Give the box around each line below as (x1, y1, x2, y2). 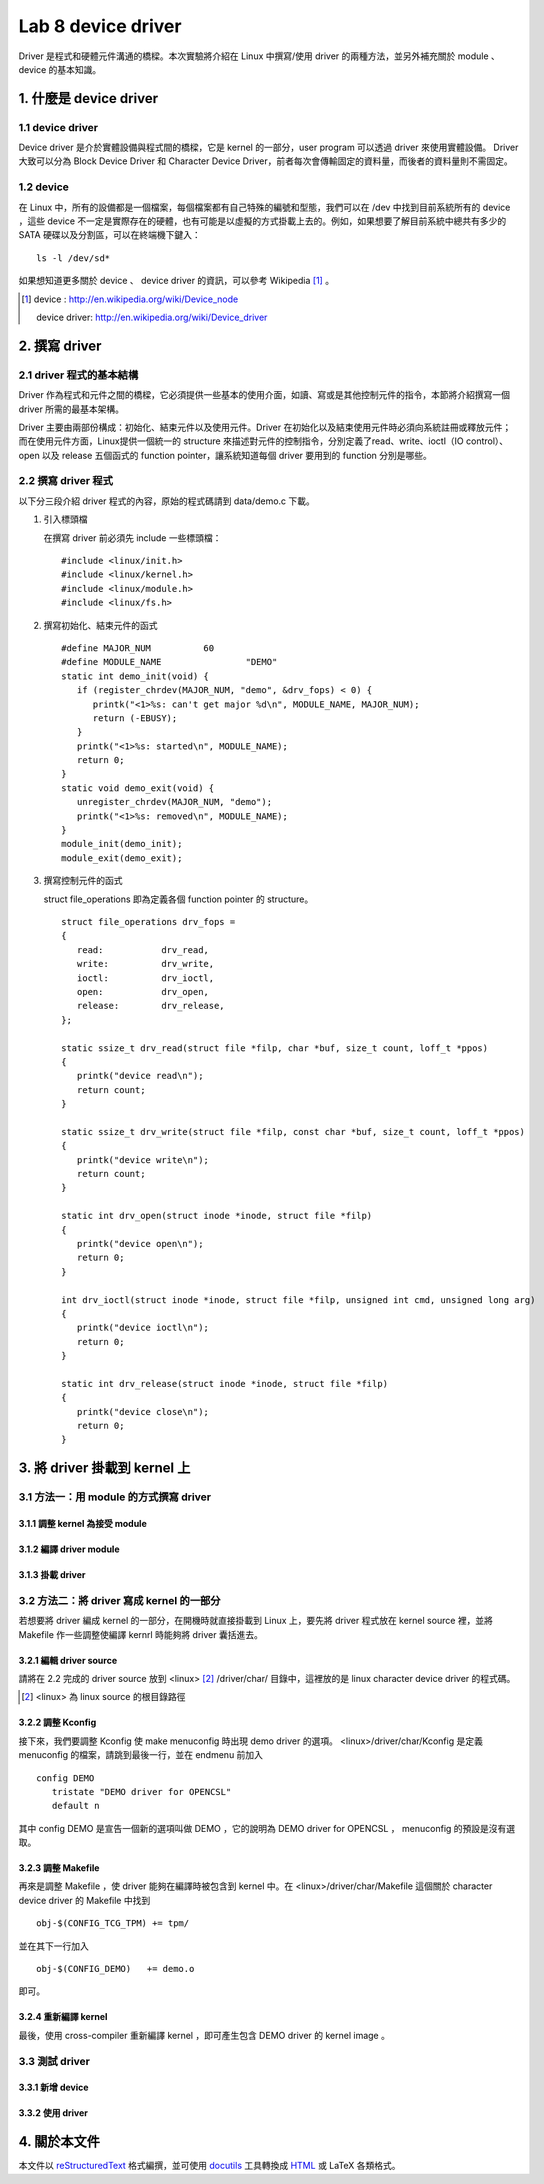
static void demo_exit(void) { (61, 782, 215, 794)
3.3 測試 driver (18, 2054, 90, 2068)
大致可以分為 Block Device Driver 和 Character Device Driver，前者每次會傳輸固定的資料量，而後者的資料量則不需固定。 (18, 155, 514, 167)
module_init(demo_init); (61, 838, 183, 850)
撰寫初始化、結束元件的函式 (43, 619, 158, 631)
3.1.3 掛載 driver (18, 1569, 86, 1581)
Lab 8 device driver (18, 15, 182, 37)
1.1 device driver (18, 120, 99, 134)
